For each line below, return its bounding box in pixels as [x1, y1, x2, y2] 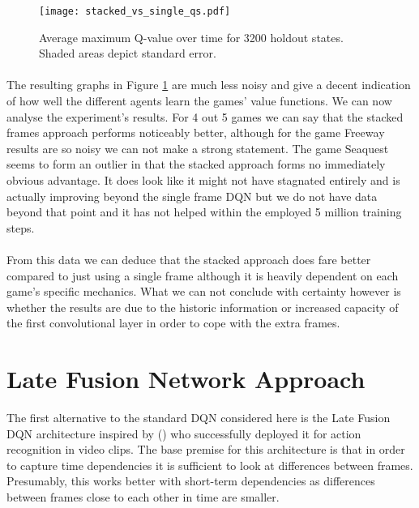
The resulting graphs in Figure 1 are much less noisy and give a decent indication [6, 76, 411, 93]
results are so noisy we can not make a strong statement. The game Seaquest [6, 139, 389, 156]
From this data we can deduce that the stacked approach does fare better [6, 250, 371, 267]
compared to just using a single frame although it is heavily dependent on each [6, 267, 399, 284]
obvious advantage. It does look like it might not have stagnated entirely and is [6, 172, 400, 188]
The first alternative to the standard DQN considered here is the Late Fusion [6, 409, 391, 426]
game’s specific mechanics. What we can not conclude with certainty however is [6, 283, 401, 300]
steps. [6, 219, 35, 236]
